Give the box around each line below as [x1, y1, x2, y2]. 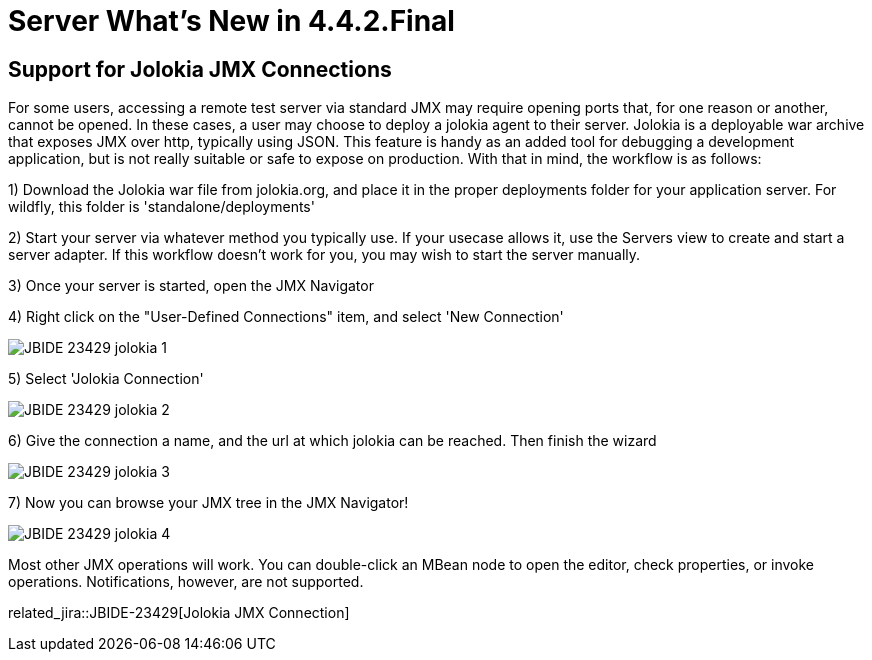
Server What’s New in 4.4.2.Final [8, 4, 455, 38]
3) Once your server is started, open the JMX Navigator [8, 277, 374, 295]
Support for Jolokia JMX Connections [8, 56, 392, 82]
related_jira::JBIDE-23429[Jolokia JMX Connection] [8, 604, 350, 622]
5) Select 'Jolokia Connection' [8, 370, 204, 388]
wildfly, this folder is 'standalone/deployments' [8, 198, 315, 216]
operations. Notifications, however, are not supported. [8, 573, 364, 591]
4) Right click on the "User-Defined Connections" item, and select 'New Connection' [8, 308, 564, 326]
